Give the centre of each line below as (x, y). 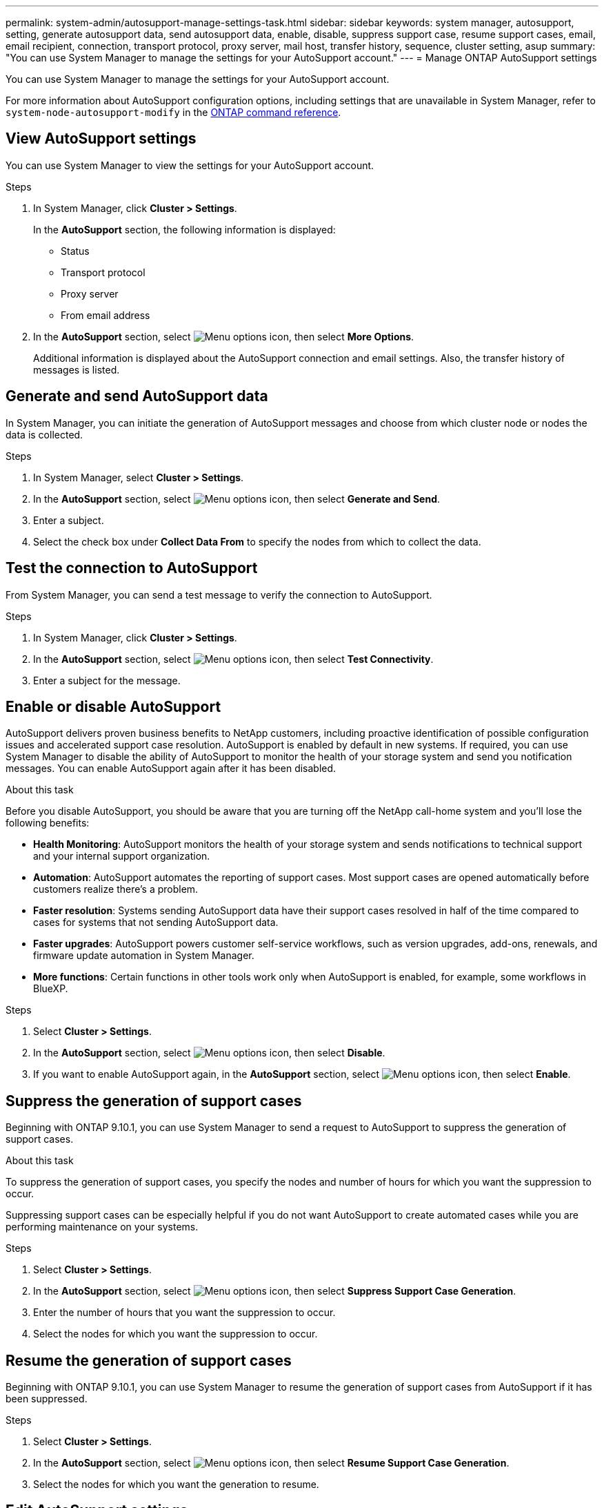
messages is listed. (77, 369)
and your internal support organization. (122, 856)
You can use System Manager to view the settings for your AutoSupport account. (190, 165)
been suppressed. (47, 1399)
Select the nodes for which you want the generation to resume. (176, 1485)
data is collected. (44, 434)
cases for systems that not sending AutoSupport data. (156, 922)
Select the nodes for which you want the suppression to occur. (175, 1334)
